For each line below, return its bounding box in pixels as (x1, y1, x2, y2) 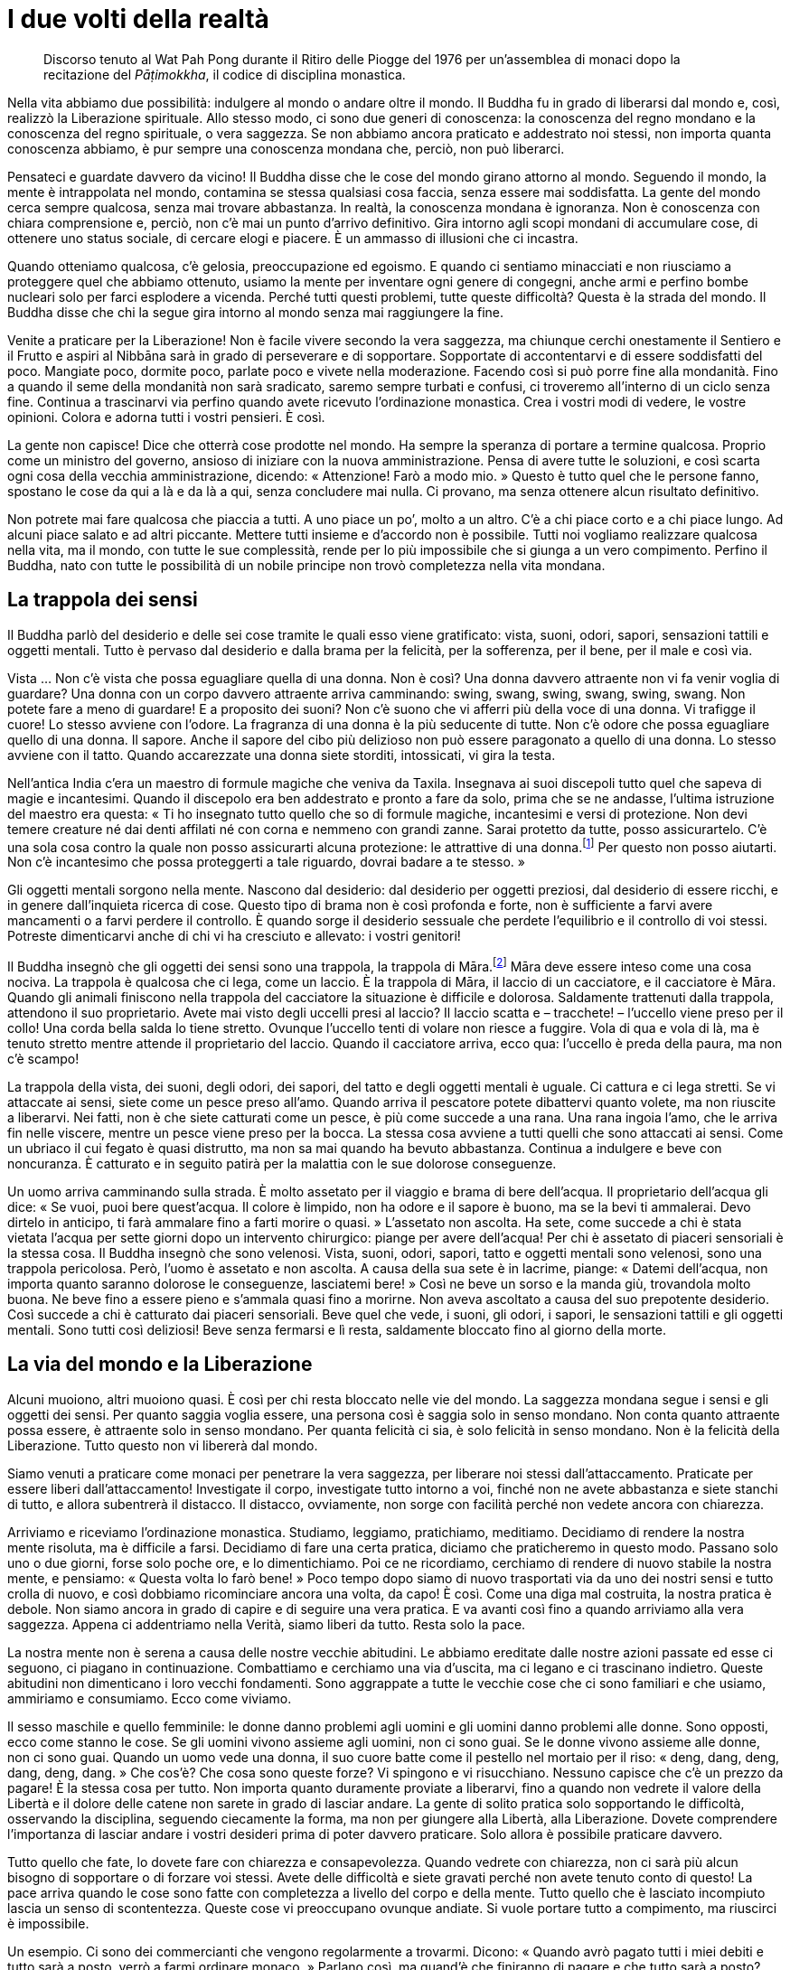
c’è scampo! (7, 1050, 80, 1066)
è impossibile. (7, 1915, 89, 1931)
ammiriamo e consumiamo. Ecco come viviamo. (7, 1690, 292, 1706)
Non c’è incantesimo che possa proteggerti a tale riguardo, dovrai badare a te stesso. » (7, 854, 525, 870)
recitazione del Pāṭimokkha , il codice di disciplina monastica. (43, 66, 406, 82)
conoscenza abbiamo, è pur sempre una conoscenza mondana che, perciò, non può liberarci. (7, 140, 565, 156)
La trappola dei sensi (7, 588, 198, 612)
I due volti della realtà (7, 4, 269, 34)
